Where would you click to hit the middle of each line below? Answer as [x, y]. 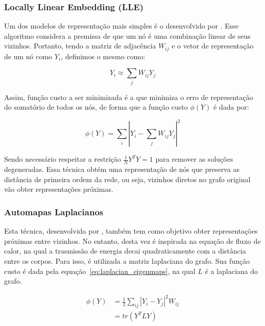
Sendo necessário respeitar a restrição [63, 159]
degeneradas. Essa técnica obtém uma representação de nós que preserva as [122, 169]
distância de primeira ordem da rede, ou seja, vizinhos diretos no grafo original [127, 179]
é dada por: [231, 107]
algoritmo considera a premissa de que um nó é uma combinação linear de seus [127, 35]
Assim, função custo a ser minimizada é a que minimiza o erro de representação [129, 97]
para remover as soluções [194, 159]
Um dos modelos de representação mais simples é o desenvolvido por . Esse [122, 26]
